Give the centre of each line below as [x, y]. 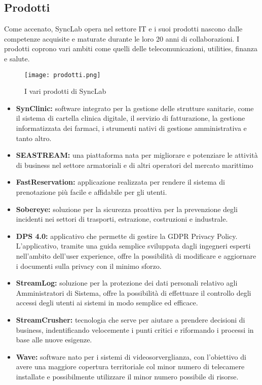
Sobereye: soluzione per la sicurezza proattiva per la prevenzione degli [127, 209]
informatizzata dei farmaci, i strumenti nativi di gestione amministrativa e [131, 128]
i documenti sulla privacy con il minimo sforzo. [89, 266]
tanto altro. [34, 138]
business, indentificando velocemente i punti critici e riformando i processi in [135, 329]
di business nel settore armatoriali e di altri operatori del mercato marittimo [135, 165]
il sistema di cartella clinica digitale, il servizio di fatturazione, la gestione [130, 118]
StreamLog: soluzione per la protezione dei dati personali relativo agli [127, 283]
